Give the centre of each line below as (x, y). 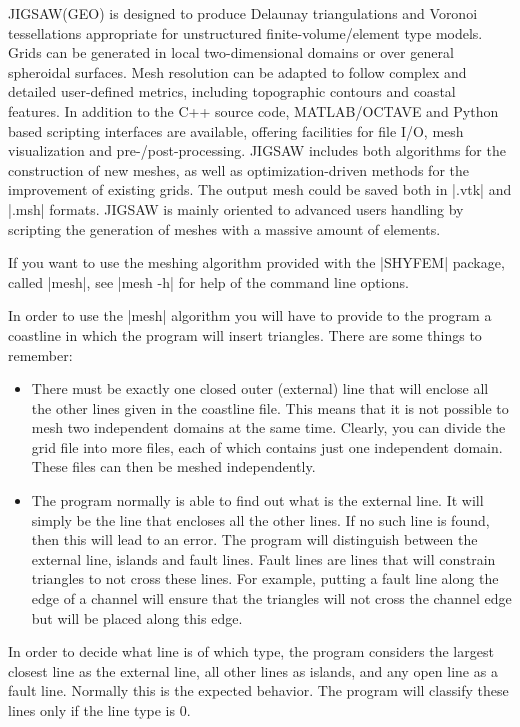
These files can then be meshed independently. (173, 466)
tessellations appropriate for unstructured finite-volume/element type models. (245, 32)
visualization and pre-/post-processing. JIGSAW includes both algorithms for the (257, 150)
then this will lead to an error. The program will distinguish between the (254, 539)
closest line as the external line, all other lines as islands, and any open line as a (253, 670)
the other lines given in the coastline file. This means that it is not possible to (270, 407)
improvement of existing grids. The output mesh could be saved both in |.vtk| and (260, 189)
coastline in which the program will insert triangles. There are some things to (245, 334)
